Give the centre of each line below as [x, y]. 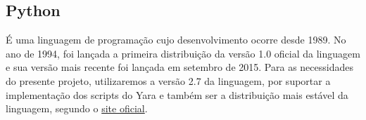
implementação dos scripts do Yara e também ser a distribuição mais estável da [177, 94]
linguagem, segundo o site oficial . [77, 108]
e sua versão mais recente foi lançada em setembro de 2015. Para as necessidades [179, 67]
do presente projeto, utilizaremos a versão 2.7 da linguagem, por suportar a [168, 80]
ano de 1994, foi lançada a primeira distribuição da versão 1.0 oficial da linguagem [183, 53]
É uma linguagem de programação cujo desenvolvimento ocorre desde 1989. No [176, 40]
